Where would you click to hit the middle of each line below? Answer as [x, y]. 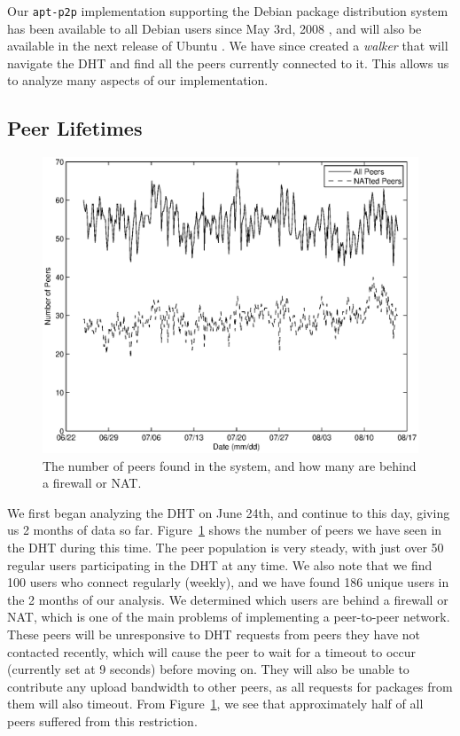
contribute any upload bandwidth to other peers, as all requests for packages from [230, 686]
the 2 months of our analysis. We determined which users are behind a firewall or [228, 599]
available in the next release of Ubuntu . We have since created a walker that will [228, 46]
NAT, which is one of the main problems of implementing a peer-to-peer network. [229, 617]
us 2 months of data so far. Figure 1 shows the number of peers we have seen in [225, 530]
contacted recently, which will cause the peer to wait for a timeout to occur [212, 651]
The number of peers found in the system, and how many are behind [230, 465]
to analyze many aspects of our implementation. [138, 80]
